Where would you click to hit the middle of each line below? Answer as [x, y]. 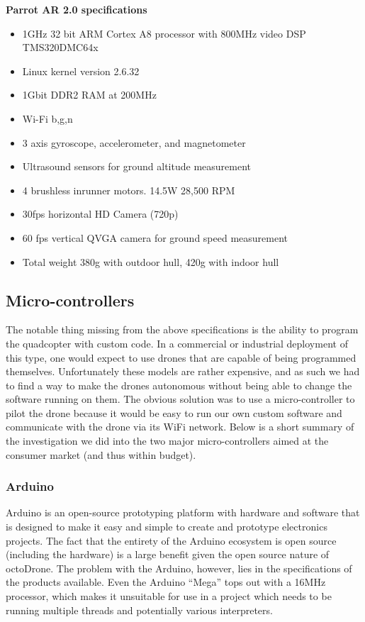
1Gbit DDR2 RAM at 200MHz [89, 95]
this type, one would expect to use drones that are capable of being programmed [181, 357]
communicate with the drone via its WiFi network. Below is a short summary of [180, 427]
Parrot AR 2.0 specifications [77, 9]
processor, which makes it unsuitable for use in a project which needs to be [169, 596]
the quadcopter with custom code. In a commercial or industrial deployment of [177, 343]
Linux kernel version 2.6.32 [81, 71]
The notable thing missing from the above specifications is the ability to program [182, 329]
